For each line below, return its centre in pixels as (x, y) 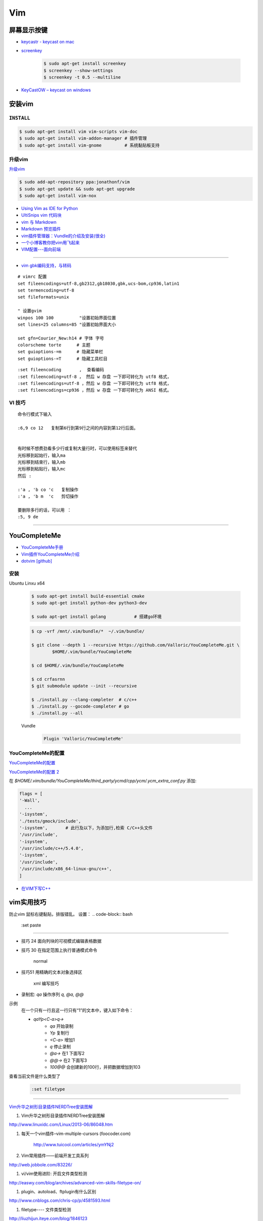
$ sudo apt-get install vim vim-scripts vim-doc (78, 131)
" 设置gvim (30, 311)
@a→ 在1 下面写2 (67, 1053)
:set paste (31, 925)
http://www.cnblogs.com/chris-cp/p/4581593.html (60, 1200)
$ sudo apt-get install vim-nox (58, 196)
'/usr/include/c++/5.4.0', (51, 848)
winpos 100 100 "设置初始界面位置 (67, 318)
